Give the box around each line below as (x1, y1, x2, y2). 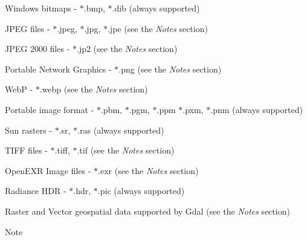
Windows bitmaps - (5, 2, 77, 14)
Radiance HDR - (5, 184, 66, 197)
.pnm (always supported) (210, 103, 303, 115)
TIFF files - (5, 144, 48, 157)
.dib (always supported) (112, 2, 200, 14)
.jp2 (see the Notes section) (76, 42, 178, 55)
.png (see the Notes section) (118, 62, 222, 75)
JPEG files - (5, 22, 50, 34)
